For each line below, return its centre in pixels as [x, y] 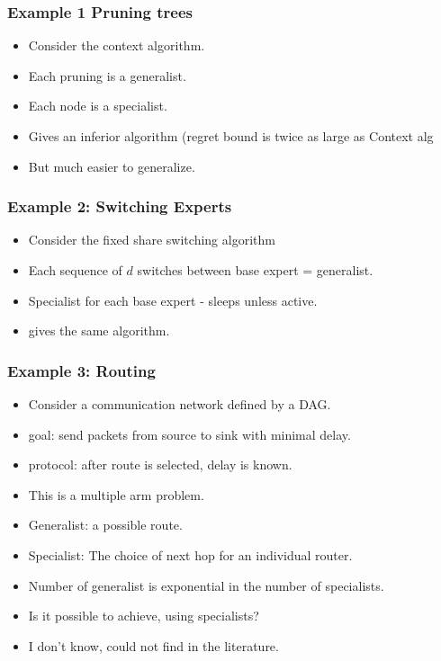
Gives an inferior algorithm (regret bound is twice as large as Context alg [231, 136]
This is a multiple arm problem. [116, 494]
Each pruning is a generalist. [107, 75]
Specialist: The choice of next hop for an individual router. [190, 554]
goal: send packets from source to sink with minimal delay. [189, 434]
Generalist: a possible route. [105, 525]
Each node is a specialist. [98, 106]
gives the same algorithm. [99, 330]
